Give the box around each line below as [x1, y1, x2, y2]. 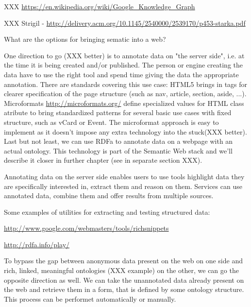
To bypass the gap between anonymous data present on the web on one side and [4, 256, 243, 266]
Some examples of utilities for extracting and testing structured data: [4, 206, 210, 217]
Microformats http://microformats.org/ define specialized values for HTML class [4, 98, 244, 108]
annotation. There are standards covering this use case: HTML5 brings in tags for [4, 79, 248, 89]
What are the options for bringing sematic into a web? [4, 34, 166, 44]
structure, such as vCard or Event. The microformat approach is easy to [4, 117, 219, 127]
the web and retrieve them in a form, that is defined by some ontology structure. [4, 284, 244, 294]
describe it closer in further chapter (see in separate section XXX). [4, 155, 202, 165]
